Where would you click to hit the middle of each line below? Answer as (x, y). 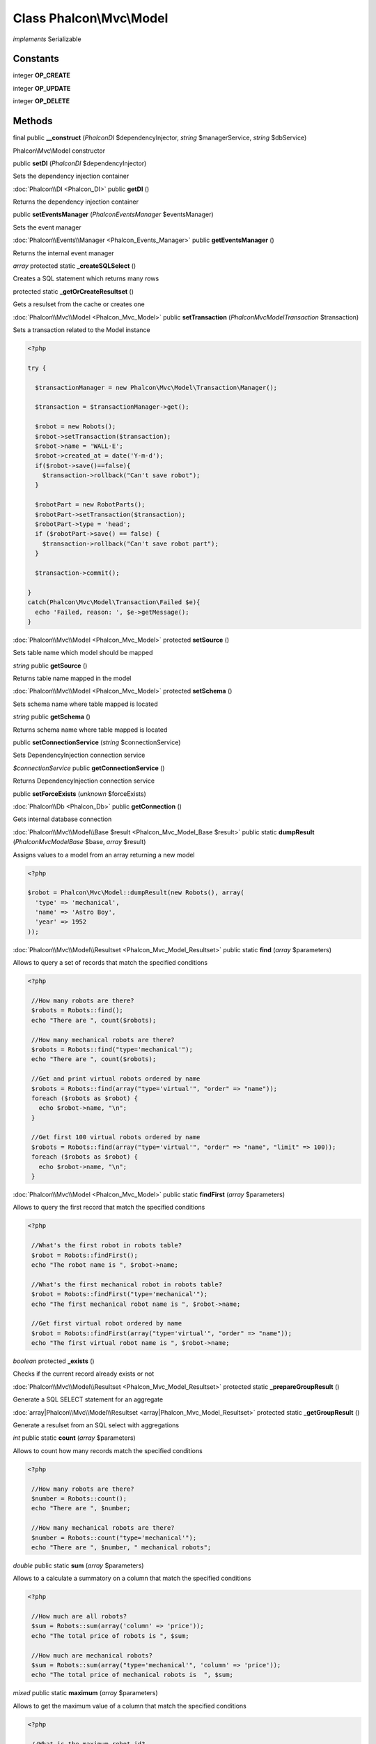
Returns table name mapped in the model (72, 678)
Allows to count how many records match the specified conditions (108, 1450)
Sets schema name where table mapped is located (85, 704)
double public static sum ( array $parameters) (78, 1565)
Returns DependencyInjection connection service (84, 781)
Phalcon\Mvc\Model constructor (59, 151)
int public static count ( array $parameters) (74, 1438)
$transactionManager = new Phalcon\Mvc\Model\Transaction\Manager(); (156, 388)
